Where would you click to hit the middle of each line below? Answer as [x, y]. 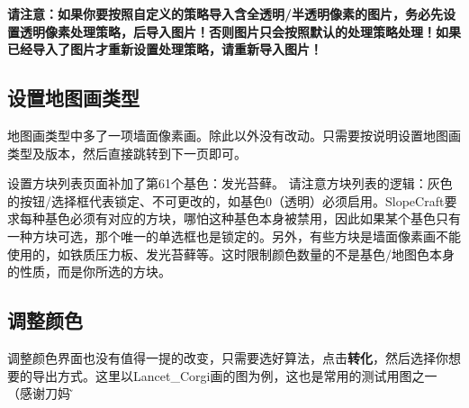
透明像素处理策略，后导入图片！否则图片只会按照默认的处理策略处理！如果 [240, 31]
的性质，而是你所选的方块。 [89, 272]
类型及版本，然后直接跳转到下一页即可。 [127, 153]
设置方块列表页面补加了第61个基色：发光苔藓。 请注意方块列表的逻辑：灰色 [230, 183]
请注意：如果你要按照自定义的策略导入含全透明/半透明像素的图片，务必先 [225, 14]
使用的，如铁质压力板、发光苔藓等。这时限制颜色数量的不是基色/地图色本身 [231, 254]
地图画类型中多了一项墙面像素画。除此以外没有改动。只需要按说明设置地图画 [234, 135]
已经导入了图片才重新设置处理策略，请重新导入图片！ [165, 49]
